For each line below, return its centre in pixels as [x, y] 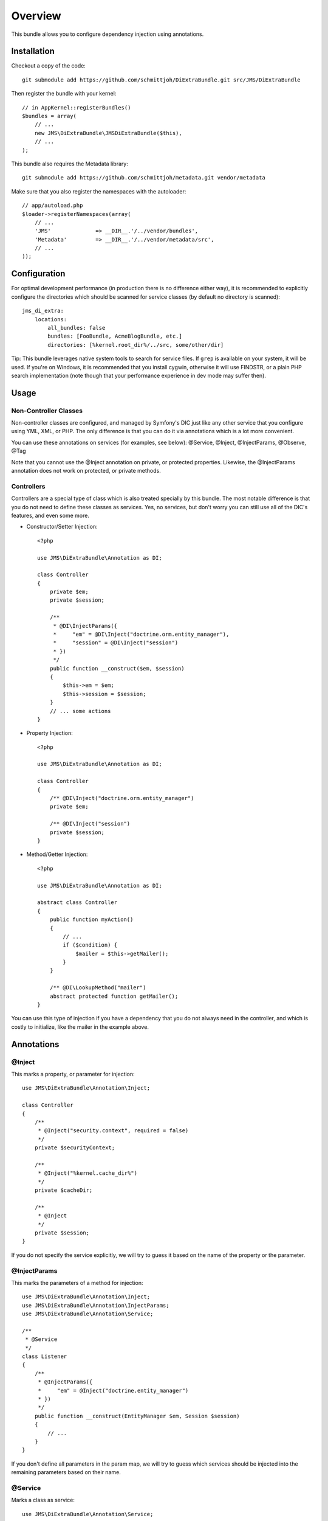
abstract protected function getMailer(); [114, 996]
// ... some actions [80, 711]
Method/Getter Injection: [57, 854]
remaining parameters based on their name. [66, 1472]
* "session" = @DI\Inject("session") [116, 643]
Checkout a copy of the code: [49, 66]
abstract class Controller [77, 903]
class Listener [45, 1356]
